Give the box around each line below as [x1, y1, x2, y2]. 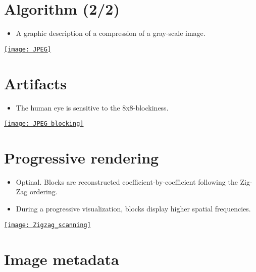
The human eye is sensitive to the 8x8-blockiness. [16, 102, 169, 113]
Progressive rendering [4, 147, 159, 168]
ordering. [30, 186, 58, 197]
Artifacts [4, 73, 67, 93]
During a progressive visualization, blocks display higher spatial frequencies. [16, 203, 251, 214]
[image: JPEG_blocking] [4, 120, 84, 128]
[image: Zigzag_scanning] [4, 221, 91, 229]
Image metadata [4, 248, 119, 269]
